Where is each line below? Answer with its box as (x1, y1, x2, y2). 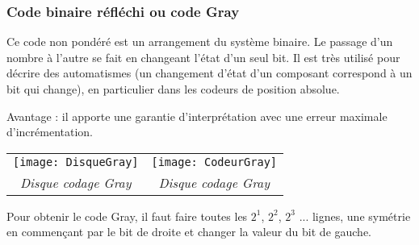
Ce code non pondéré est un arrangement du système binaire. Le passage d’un (6, 33, 393, 50)
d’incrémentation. (6, 123, 94, 140)
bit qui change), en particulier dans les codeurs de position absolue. (6, 81, 340, 97)
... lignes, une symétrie (299, 207, 411, 224)
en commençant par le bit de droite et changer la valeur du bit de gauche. (6, 223, 372, 240)
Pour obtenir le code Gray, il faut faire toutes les (6, 207, 248, 224)
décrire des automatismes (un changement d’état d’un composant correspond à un (6, 64, 413, 81)
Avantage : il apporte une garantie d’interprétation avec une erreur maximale (6, 107, 388, 124)
